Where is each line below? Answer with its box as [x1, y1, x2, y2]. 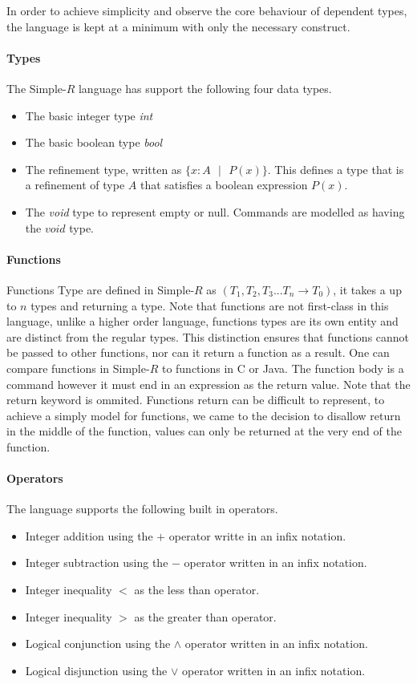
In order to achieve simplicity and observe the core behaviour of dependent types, [6, 2, 407, 18]
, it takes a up [333, 281, 402, 297]
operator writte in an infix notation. [168, 527, 346, 544]
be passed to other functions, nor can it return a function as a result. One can [6, 344, 390, 361]
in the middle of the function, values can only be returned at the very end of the [6, 423, 402, 439]
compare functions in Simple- [6, 359, 150, 376]
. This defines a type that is [267, 160, 404, 177]
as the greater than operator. [134, 608, 277, 625]
